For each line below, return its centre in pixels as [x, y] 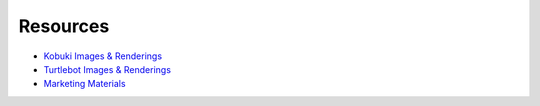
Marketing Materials [84, 84]
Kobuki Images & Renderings [103, 56]
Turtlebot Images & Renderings [107, 69]
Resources [64, 26]
